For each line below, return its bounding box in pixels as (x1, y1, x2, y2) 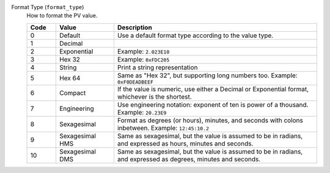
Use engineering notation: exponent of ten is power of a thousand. (117, 101, 309, 109)
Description (117, 23, 152, 32)
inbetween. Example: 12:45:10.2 (117, 124, 210, 132)
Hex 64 (59, 74, 81, 82)
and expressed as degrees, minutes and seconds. (117, 155, 261, 163)
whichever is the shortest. (117, 92, 192, 101)
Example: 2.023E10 (117, 47, 170, 55)
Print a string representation (117, 63, 198, 71)
